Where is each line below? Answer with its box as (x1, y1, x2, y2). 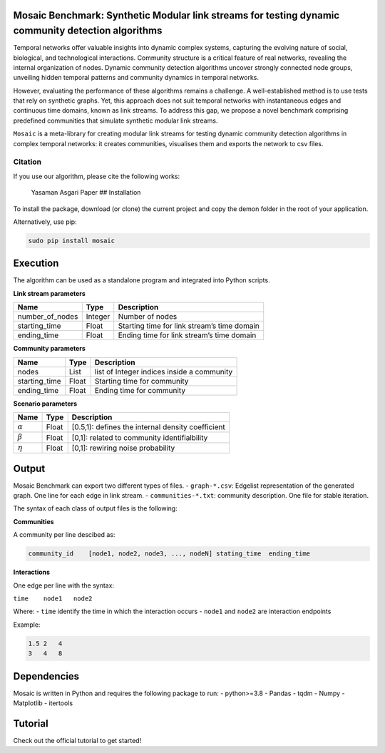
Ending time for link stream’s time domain (118, 330, 257, 340)
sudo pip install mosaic (28, 236, 115, 245)
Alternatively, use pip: (13, 217, 78, 226)
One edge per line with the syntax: (13, 581, 114, 590)
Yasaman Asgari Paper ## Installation (31, 188, 141, 197)
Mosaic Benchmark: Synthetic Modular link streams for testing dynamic (13, 9, 340, 21)
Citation (13, 157, 42, 167)
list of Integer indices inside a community (94, 367, 233, 376)
